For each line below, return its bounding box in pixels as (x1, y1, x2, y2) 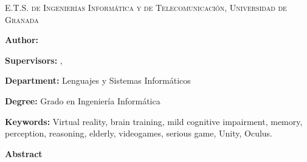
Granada (5, 13, 39, 25)
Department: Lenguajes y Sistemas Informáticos (5, 74, 191, 87)
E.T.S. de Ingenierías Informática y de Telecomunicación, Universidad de (5, 1, 287, 13)
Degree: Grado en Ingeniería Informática (5, 94, 160, 107)
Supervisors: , (5, 53, 63, 66)
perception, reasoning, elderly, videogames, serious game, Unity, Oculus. (5, 127, 273, 140)
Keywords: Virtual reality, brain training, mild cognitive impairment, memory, (5, 115, 303, 127)
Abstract (5, 147, 43, 160)
